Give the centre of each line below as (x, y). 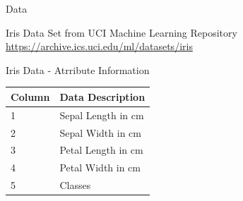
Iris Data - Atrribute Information (78, 69)
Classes (75, 185)
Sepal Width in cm (100, 132)
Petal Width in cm (100, 167)
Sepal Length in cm (102, 115)
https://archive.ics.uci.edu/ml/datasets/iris (99, 46)
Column (30, 96)
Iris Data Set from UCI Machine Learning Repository (121, 32)
